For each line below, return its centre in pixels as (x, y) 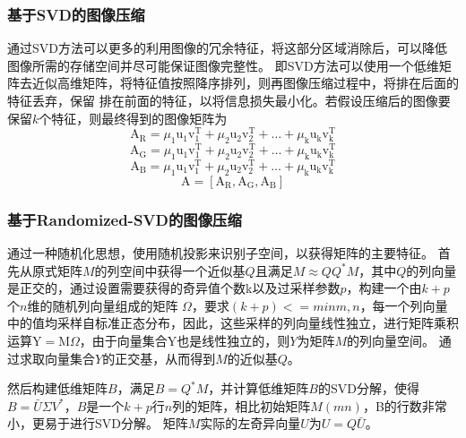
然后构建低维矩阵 (57, 388)
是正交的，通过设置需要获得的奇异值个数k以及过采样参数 (174, 288)
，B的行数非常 (405, 405)
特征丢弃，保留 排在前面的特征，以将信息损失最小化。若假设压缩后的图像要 (229, 100)
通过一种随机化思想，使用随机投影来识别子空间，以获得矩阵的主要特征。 (220, 253)
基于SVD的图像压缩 (76, 14)
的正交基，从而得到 (159, 358)
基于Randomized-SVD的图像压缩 (125, 219)
